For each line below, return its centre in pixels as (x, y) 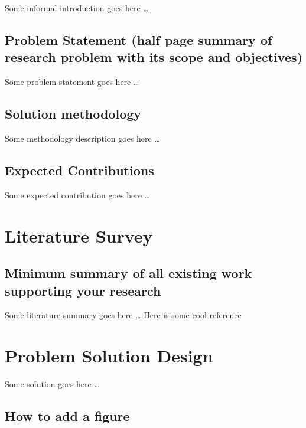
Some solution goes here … (52, 384)
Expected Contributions (79, 170)
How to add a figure (67, 416)
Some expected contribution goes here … (77, 195)
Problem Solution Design (109, 356)
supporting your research (83, 290)
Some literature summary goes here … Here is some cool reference (123, 315)
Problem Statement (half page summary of (139, 39)
